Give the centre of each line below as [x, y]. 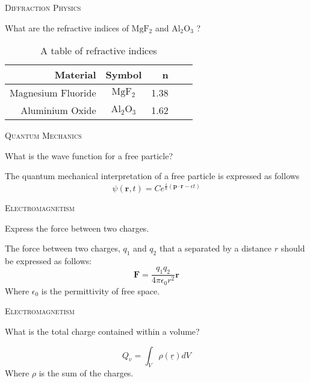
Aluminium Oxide [58, 110]
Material [75, 75]
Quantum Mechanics [43, 135]
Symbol [124, 75]
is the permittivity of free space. [101, 290]
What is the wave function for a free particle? [89, 155]
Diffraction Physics [43, 7]
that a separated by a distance [215, 248]
